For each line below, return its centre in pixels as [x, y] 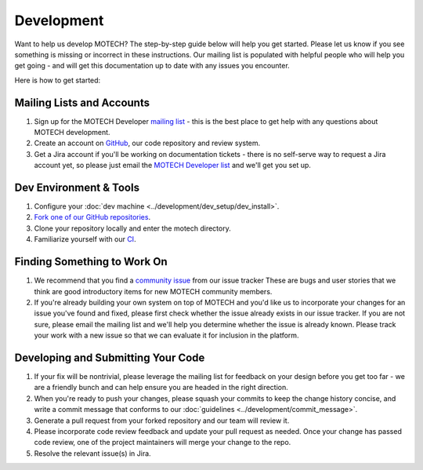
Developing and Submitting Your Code [110, 357]
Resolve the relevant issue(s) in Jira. [93, 453]
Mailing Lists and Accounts [82, 102]
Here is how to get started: [58, 80]
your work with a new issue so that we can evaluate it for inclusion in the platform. [166, 335]
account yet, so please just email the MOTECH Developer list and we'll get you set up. [172, 166]
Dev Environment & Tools [77, 188]
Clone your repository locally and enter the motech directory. [132, 228]
